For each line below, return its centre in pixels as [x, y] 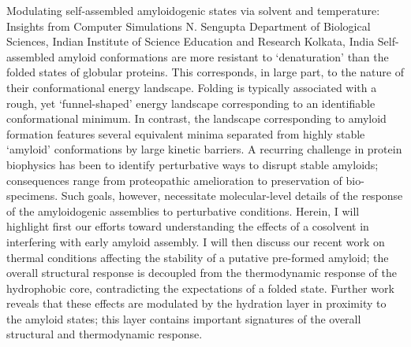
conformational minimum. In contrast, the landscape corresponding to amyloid [196, 118]
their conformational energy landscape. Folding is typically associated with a [192, 87]
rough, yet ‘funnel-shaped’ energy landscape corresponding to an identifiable [191, 103]
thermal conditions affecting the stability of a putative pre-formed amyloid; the [198, 257]
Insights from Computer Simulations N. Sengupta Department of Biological [189, 26]
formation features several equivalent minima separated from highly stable [186, 133]
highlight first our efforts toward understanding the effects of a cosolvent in [188, 226]
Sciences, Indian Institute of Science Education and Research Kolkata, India [191, 41]
